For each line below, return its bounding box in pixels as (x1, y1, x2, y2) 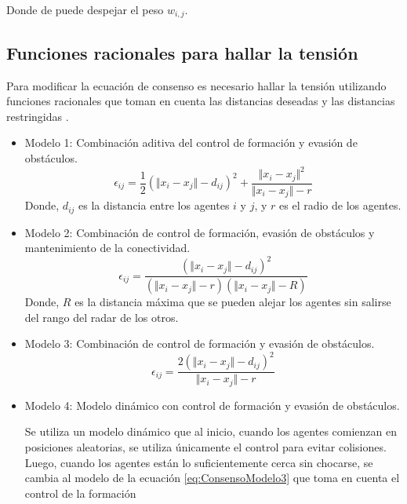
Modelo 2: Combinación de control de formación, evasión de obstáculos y (24, 224, 375, 240)
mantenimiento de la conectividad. (24, 239, 191, 256)
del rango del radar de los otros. (24, 309, 179, 325)
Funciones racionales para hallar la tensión (6, 40, 358, 64)
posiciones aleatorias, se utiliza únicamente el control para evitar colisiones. (24, 439, 387, 455)
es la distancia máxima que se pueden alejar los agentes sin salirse (74, 294, 391, 310)
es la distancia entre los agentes (78, 197, 230, 214)
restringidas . (6, 108, 69, 124)
